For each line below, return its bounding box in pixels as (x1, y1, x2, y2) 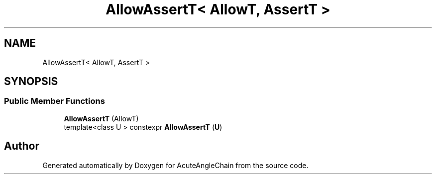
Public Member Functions (4, 96, 105, 106)
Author (4, 140, 39, 153)
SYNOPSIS (4, 75, 58, 88)
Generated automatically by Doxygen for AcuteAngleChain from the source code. (42, 161, 309, 170)
